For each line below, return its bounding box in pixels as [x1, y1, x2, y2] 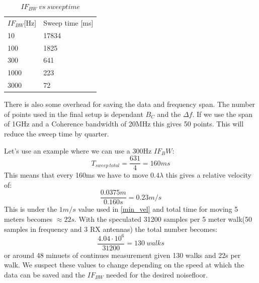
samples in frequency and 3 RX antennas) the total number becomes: [4, 223, 218, 234]
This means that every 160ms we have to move [4, 170, 148, 180]
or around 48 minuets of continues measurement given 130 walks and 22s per [4, 249, 241, 260]
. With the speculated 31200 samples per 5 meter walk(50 [74, 214, 252, 224]
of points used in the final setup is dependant [4, 108, 143, 119]
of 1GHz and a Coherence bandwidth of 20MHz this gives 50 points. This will [4, 118, 244, 129]
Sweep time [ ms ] [43, 17, 94, 28]
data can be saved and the [4, 269, 85, 279]
